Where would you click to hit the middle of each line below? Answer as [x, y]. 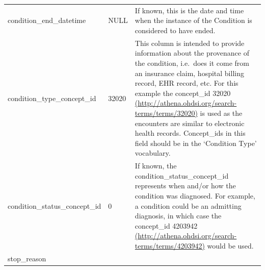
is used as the [221, 113]
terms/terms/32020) [166, 113]
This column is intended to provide [190, 43]
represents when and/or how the [185, 186]
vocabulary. [153, 153]
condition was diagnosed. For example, [195, 195]
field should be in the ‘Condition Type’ [196, 143]
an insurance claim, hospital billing [189, 73]
